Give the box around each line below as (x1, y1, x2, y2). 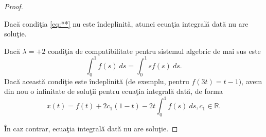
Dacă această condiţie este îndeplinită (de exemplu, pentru (4, 75, 189, 86)
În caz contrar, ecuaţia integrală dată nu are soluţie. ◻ (4, 123, 178, 134)
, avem (241, 75, 262, 86)
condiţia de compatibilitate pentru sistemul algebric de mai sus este (47, 45, 261, 56)
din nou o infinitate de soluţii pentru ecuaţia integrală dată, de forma (4, 86, 223, 96)
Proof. (4, 1, 23, 11)
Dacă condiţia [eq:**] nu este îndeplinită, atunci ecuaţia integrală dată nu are (4, 18, 249, 29)
